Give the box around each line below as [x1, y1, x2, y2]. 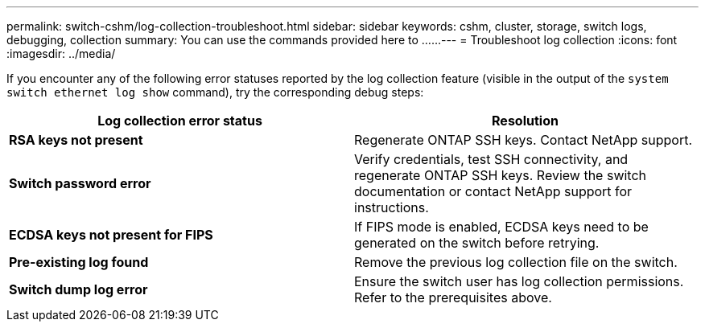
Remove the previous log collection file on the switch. [354, 254, 678, 270]
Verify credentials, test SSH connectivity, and [354, 151, 629, 167]
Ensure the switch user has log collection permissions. [354, 273, 684, 289]
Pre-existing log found [9, 254, 149, 270]
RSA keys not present [9, 132, 143, 148]
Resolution [492, 113, 559, 129]
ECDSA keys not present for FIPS [9, 227, 213, 243]
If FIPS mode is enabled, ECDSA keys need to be [354, 219, 649, 235]
